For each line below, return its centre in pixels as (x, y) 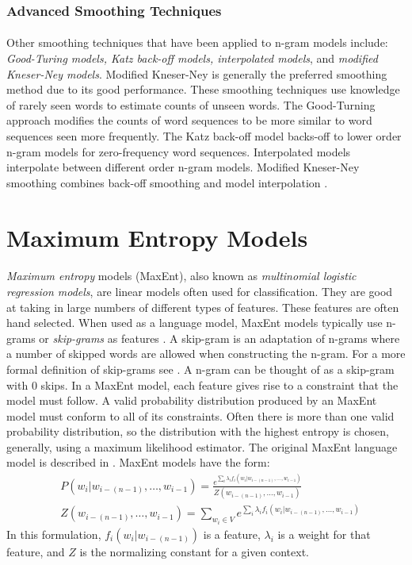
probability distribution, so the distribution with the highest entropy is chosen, (198, 431)
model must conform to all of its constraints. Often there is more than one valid (200, 415)
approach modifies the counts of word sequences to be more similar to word (189, 120)
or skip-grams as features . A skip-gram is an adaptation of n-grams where (219, 338)
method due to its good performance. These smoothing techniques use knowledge (203, 89)
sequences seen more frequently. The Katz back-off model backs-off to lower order (204, 136)
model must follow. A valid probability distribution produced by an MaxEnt (192, 400)
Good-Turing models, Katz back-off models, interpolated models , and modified (192, 58)
